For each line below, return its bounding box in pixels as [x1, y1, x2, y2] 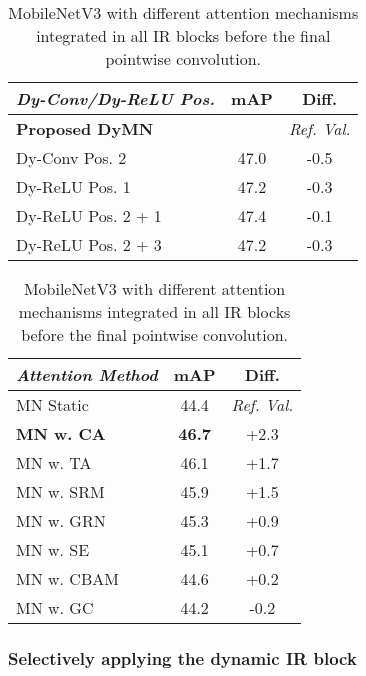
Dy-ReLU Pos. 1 [16, 175, 131, 198]
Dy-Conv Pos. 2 [16, 146, 127, 169]
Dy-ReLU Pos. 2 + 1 [16, 204, 162, 227]
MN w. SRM [16, 480, 105, 503]
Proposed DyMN [16, 117, 154, 140]
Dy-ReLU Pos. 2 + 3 [16, 233, 162, 256]
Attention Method [16, 363, 158, 386]
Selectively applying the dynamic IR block [8, 645, 357, 670]
